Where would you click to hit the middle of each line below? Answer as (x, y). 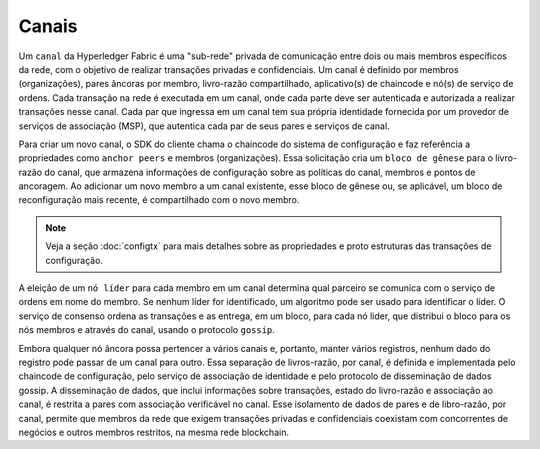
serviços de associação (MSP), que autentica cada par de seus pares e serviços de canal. (204, 126)
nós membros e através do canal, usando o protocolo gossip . (146, 330)
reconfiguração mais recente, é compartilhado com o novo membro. (159, 200)
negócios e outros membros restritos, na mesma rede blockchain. (154, 432)
